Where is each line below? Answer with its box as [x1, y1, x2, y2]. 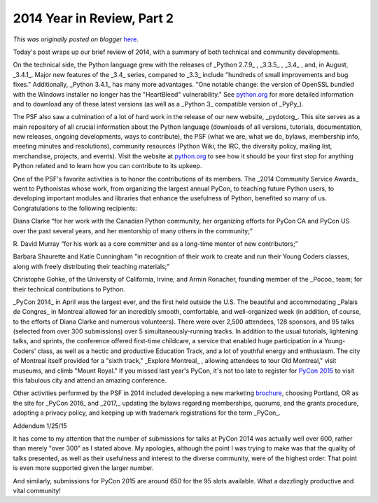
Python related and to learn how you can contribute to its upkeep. [13, 162, 202, 170]
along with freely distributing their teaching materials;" [13, 262, 170, 270]
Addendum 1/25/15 [13, 421, 67, 430]
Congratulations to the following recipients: [13, 204, 138, 212]
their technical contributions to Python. [13, 284, 125, 294]
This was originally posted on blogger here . [13, 35, 139, 43]
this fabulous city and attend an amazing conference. [13, 376, 167, 385]
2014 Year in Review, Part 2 [13, 11, 174, 26]
